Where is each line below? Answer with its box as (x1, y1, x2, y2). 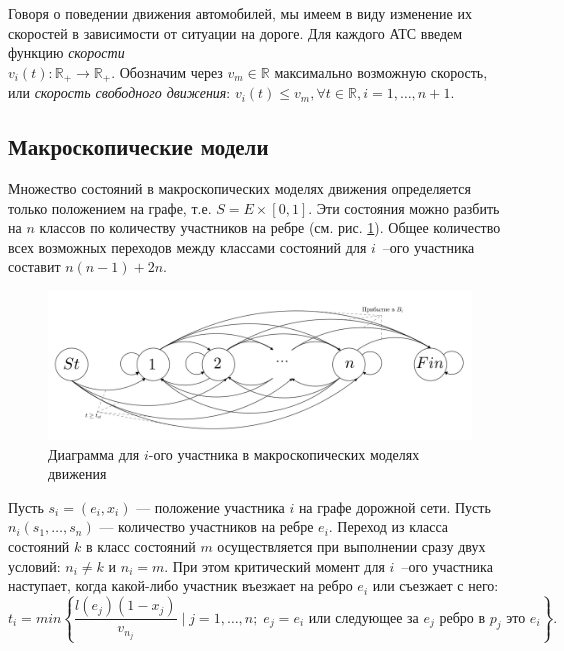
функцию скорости (8, 42, 125, 63)
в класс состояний (85, 536, 196, 557)
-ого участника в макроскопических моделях (148, 443, 420, 464)
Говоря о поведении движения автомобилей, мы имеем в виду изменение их (8, 3, 472, 23)
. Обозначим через (111, 61, 223, 82)
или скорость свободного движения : (8, 82, 231, 103)
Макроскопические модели (8, 131, 269, 162)
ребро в (439, 611, 486, 626)
